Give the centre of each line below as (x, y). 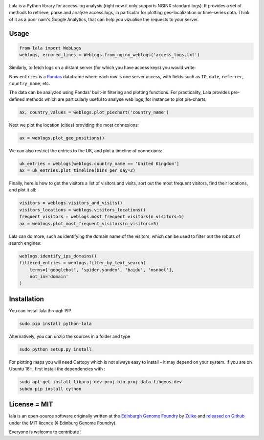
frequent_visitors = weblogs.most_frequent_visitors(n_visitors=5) (102, 217)
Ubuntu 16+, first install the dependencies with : (57, 369)
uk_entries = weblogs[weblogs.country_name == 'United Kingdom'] (99, 163)
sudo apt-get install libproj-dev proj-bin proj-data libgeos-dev (100, 382)
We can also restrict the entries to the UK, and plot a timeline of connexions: (86, 151)
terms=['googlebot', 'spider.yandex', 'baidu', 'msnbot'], (102, 270)
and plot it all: (23, 190)
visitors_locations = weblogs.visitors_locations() (83, 210)
